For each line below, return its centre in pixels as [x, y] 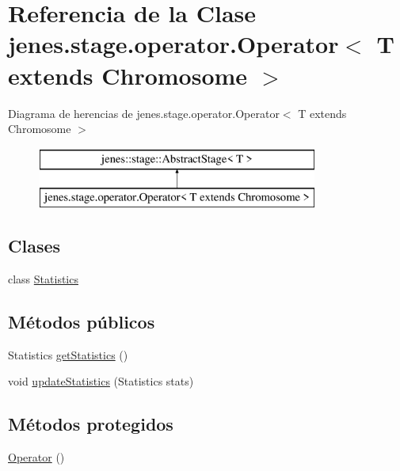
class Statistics [43, 279]
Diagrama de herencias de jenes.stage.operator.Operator [144, 113]
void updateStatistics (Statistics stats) [101, 381]
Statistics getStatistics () [68, 354]
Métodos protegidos [91, 424]
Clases [34, 246]
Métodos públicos [82, 322]
